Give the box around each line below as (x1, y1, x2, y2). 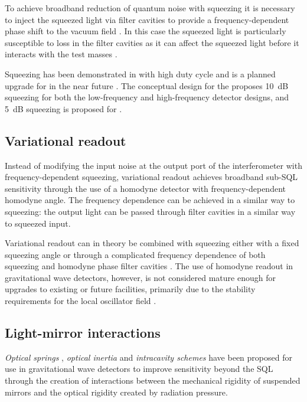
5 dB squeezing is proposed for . (5, 102, 122, 115)
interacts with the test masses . (5, 48, 117, 60)
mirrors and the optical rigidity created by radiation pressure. (5, 385, 228, 398)
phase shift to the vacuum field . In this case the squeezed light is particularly (5, 25, 286, 37)
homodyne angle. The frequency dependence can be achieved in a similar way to (5, 194, 295, 206)
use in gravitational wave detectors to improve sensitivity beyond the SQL (5, 362, 273, 375)
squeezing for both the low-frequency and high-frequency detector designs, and (5, 91, 289, 103)
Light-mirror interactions (5, 323, 161, 342)
